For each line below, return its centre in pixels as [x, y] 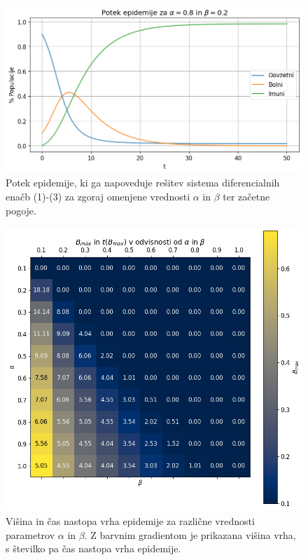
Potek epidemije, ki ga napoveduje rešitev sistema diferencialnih [143, 183]
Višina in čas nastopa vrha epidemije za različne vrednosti [130, 521]
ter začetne [246, 196]
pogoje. [21, 210]
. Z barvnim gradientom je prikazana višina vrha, [190, 534]
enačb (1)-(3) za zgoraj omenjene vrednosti [98, 196]
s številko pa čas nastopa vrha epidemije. [93, 548]
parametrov [30, 534]
